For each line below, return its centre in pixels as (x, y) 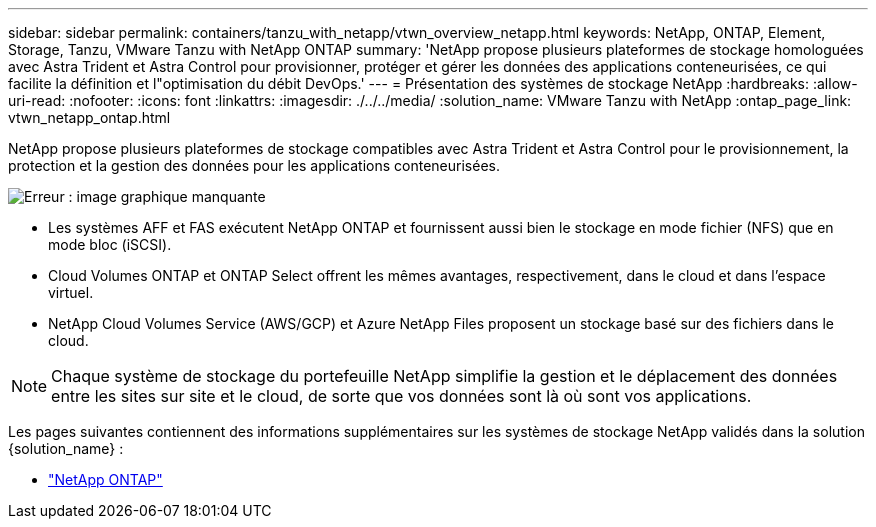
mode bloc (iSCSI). (110, 244)
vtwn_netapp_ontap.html (89, 117)
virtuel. (71, 292)
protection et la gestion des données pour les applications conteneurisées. (254, 165)
